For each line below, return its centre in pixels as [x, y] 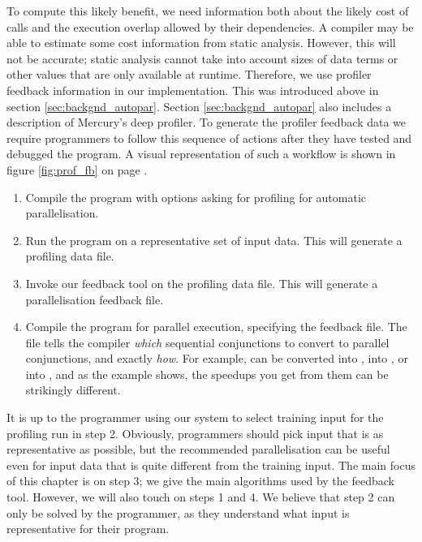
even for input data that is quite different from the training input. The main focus [211, 465]
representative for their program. [88, 529]
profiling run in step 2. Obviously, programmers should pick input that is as [195, 433]
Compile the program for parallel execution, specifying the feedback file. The [216, 327]
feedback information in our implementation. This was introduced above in [193, 90]
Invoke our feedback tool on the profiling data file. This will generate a [202, 283]
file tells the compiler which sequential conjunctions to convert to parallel [207, 342]
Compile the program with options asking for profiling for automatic [196, 197]
